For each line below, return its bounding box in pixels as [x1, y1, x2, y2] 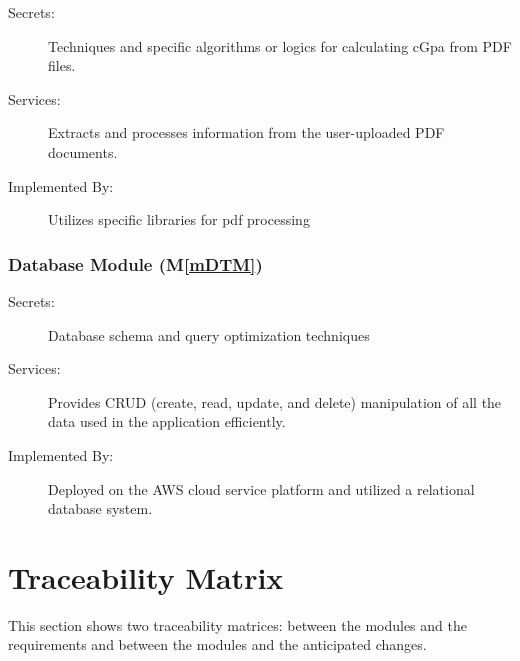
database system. [48, 498, 153, 519]
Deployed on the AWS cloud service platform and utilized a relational [48, 478, 475, 499]
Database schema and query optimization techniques [48, 324, 370, 345]
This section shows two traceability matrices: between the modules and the [8, 614, 467, 635]
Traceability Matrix [8, 556, 284, 597]
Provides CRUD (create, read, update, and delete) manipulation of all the [48, 391, 502, 412]
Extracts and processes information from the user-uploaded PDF [48, 122, 445, 143]
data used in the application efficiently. [48, 411, 286, 432]
